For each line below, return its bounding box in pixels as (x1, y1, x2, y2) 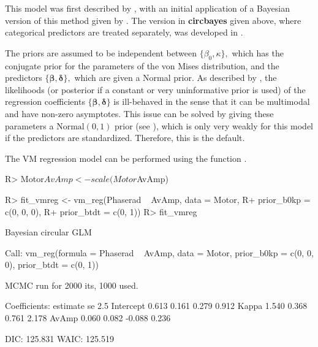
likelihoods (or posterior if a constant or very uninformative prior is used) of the (5, 83, 306, 96)
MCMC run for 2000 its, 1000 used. (5, 278, 138, 291)
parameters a (5, 119, 54, 132)
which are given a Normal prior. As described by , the (74, 71, 277, 84)
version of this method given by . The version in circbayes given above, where (5, 13, 301, 26)
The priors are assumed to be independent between (5, 46, 197, 59)
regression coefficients (5, 95, 85, 108)
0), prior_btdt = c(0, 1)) (5, 258, 99, 271)
